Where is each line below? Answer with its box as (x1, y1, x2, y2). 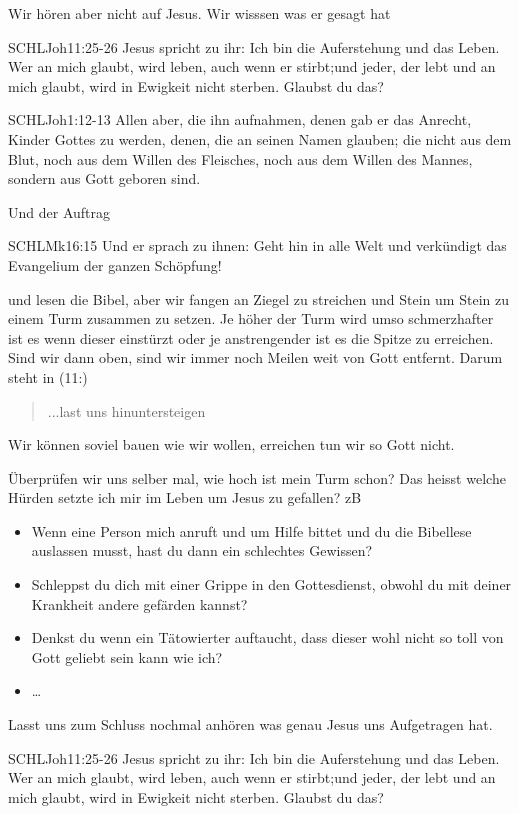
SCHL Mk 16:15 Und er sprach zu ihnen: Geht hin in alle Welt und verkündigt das (8, 235, 507, 256)
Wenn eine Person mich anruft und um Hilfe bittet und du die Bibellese (31, 520, 472, 541)
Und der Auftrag (8, 201, 110, 222)
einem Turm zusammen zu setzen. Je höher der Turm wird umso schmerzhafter (8, 308, 494, 329)
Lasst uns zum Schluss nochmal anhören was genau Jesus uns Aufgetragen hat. (8, 714, 493, 735)
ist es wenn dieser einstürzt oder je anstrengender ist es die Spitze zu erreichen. (8, 327, 494, 348)
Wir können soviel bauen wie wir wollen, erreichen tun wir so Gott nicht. (8, 434, 455, 455)
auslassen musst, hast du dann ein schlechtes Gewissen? (31, 540, 373, 561)
